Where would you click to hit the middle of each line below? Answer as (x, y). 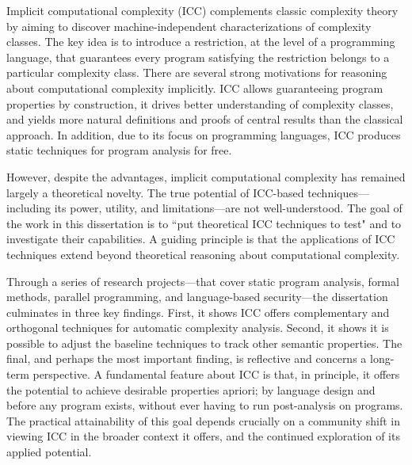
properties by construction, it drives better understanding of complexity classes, (200, 103)
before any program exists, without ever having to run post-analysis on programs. (205, 405)
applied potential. (49, 452)
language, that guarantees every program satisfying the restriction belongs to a (198, 57)
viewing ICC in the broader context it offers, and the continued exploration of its (203, 436)
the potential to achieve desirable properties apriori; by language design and (191, 389)
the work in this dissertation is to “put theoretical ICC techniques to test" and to (204, 223)
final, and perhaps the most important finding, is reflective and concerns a (187, 358)
